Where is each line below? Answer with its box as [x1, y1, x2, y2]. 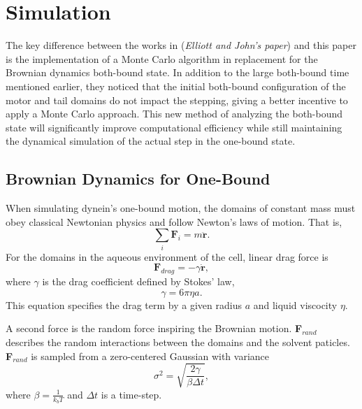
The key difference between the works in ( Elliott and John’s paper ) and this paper [6, 38, 356, 52]
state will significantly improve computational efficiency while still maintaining [6, 120, 342, 134]
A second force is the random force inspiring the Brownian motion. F [6, 321, 303, 336]
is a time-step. [101, 387, 162, 401]
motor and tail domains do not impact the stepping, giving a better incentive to [6, 92, 348, 107]
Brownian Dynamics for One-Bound [6, 168, 270, 189]
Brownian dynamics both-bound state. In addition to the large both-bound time [6, 65, 349, 80]
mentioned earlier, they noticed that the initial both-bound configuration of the [6, 78, 346, 93]
